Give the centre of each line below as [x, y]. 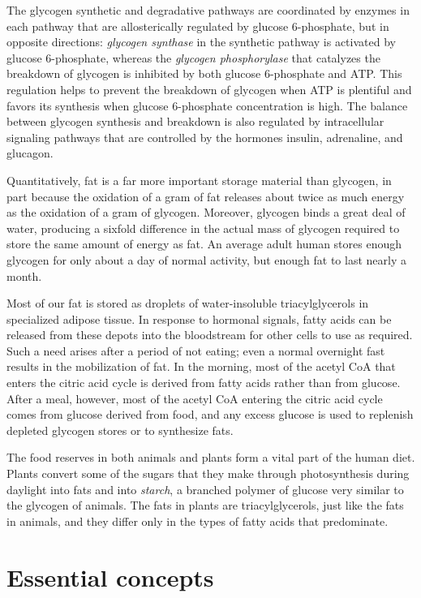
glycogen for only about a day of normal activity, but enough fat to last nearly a [206, 259]
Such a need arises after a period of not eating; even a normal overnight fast [196, 350]
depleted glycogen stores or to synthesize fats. [120, 430]
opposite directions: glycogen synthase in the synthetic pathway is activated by [201, 42]
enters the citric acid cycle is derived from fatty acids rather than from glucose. [204, 383]
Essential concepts [110, 576]
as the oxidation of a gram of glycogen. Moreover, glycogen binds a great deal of [206, 212]
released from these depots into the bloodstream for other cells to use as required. [210, 335]
